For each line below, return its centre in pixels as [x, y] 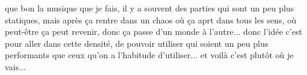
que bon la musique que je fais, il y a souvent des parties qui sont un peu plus [150, 8]
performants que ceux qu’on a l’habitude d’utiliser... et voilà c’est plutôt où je [149, 55]
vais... [15, 66]
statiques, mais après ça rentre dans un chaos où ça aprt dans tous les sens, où [151, 19]
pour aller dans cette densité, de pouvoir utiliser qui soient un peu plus [137, 43]
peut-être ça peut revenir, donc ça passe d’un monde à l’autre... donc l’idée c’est [154, 31]
